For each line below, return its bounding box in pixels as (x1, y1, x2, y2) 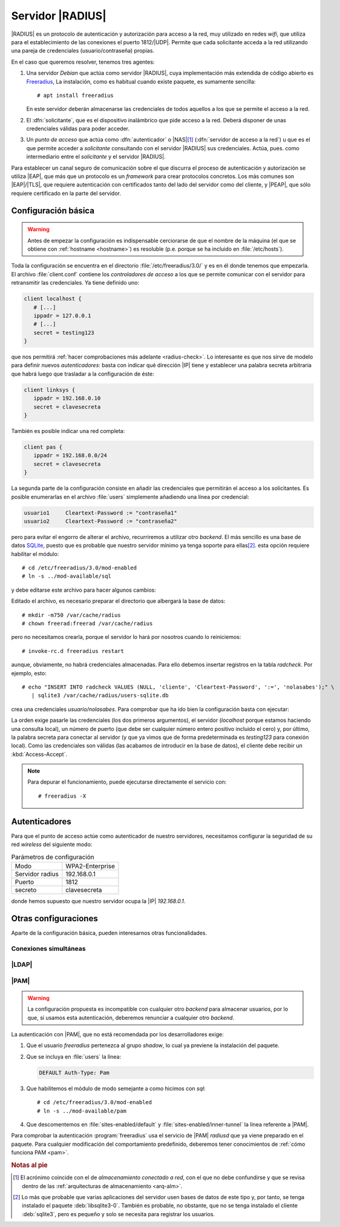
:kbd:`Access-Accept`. (11, 750, 68, 758)
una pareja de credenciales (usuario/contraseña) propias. (11, 47, 154, 55)
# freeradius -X (38, 792, 87, 799)
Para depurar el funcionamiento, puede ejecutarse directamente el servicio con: (27, 778, 227, 785)
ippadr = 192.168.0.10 (33, 395, 101, 402)
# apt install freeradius (37, 91, 114, 99)
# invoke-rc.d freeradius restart (22, 647, 124, 654)
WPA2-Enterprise (65, 862, 115, 870)
